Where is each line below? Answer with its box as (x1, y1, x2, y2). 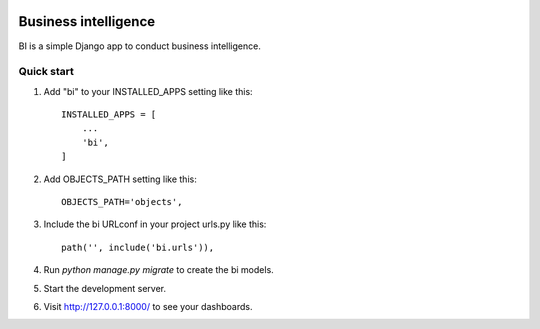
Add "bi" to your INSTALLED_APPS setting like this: (43, 85, 254, 97)
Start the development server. (43, 282, 167, 294)
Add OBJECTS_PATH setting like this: (43, 173, 197, 185)
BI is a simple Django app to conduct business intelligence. (18, 40, 262, 52)
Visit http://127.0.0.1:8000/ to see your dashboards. (43, 300, 253, 312)
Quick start (18, 65, 75, 79)
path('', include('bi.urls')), (61, 241, 215, 253)
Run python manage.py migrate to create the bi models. (43, 264, 274, 276)
